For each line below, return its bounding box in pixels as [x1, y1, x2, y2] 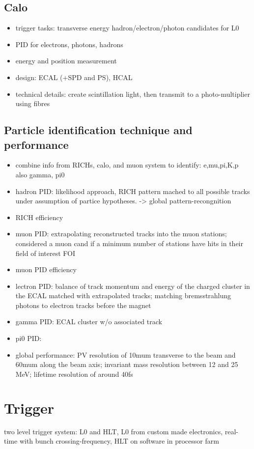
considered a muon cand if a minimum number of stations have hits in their [15, 238, 243, 248]
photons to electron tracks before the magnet [15, 300, 151, 310]
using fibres [15, 98, 50, 109]
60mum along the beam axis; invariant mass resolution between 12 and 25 [15, 359, 238, 369]
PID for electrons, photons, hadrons [15, 39, 123, 49]
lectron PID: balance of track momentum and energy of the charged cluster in [15, 281, 250, 291]
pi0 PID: [15, 333, 42, 343]
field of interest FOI [15, 248, 76, 258]
